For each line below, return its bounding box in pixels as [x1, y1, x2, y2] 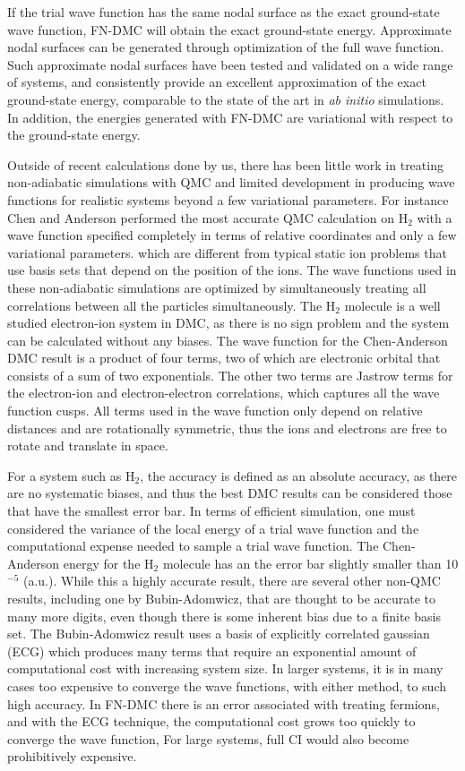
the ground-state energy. [7, 125, 141, 144]
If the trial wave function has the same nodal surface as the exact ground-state [7, 3, 440, 21]
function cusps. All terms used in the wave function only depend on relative [7, 401, 423, 420]
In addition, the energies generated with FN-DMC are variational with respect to [7, 107, 453, 126]
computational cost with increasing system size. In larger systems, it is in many [7, 659, 443, 678]
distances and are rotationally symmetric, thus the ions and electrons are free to [7, 418, 447, 437]
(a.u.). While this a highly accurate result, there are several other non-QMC [22, 571, 441, 590]
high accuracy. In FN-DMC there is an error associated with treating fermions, [7, 694, 440, 713]
